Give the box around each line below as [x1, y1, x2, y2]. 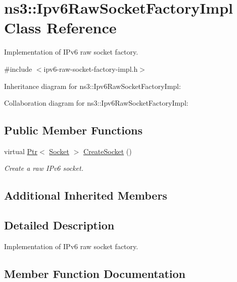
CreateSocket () [83, 146, 132, 156]
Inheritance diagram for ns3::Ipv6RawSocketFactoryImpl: [4, 80, 181, 91]
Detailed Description [4, 217, 115, 233]
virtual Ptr [4, 146, 38, 156]
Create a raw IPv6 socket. [4, 163, 83, 173]
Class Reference [4, 17, 117, 38]
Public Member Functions [4, 122, 143, 138]
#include [4, 63, 32, 74]
